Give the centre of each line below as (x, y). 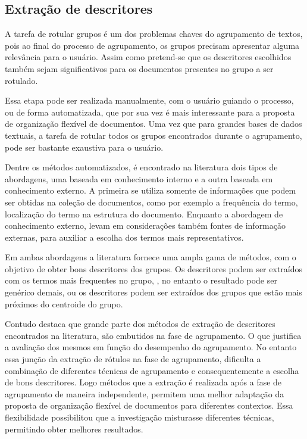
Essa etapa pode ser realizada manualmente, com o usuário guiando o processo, (149, 100)
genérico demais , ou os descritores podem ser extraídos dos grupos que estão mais (153, 292)
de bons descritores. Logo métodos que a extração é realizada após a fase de (143, 382)
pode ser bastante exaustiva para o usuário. (84, 147)
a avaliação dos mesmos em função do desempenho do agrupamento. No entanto (151, 347)
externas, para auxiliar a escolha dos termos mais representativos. (124, 237)
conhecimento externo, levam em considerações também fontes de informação (145, 225)
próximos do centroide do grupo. (64, 303)
